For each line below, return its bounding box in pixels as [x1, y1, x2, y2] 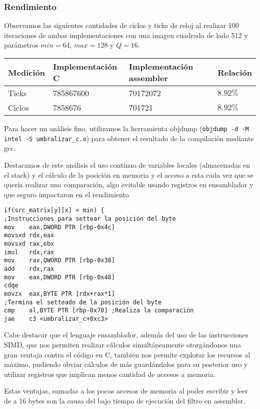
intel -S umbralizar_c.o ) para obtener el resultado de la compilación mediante [4, 133, 254, 143]
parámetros [4, 40, 38, 50]
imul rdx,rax [4, 248, 54, 256]
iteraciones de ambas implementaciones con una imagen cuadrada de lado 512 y [4, 30, 248, 40]
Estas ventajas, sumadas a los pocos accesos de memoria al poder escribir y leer [4, 385, 248, 396]
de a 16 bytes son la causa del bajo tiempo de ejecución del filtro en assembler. [4, 395, 245, 406]
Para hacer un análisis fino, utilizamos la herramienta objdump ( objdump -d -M [4, 123, 249, 133]
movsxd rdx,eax [4, 232, 54, 239]
